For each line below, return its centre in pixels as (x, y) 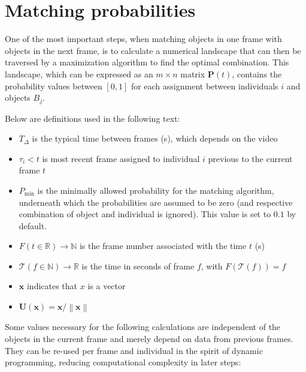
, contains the (257, 73)
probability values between (54, 85)
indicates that (52, 286)
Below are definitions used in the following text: (93, 118)
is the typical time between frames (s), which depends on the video (155, 138)
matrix (193, 73)
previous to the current (250, 158)
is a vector (107, 286)
